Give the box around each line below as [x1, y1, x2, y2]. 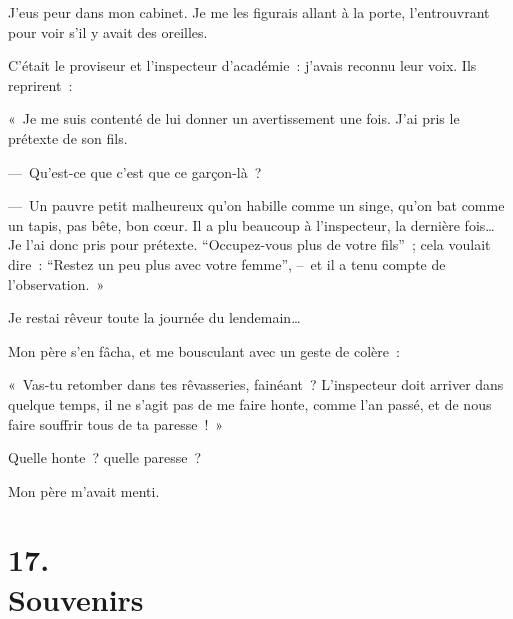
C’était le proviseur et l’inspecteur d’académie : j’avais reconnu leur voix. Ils [8, 55, 477, 76]
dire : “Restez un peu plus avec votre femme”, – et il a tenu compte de [8, 253, 446, 274]
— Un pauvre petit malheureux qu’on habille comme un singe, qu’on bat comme [8, 195, 505, 216]
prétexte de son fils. [8, 127, 128, 148]
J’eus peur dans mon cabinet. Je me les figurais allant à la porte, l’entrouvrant [8, 2, 490, 22]
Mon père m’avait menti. [8, 480, 160, 501]
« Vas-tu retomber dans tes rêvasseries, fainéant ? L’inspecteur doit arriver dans [8, 374, 504, 395]
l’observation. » [8, 273, 105, 294]
